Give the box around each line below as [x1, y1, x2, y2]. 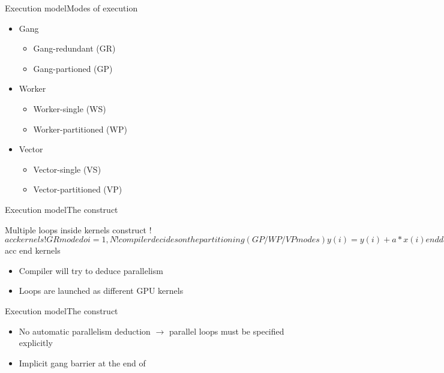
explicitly [19, 336, 53, 349]
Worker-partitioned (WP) [33, 122, 127, 135]
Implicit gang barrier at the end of [19, 356, 146, 369]
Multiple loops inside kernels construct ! [5, 223, 152, 236]
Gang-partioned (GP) [33, 62, 113, 74]
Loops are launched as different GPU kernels [19, 284, 184, 297]
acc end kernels [5, 244, 61, 257]
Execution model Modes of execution [5, 2, 138, 14]
